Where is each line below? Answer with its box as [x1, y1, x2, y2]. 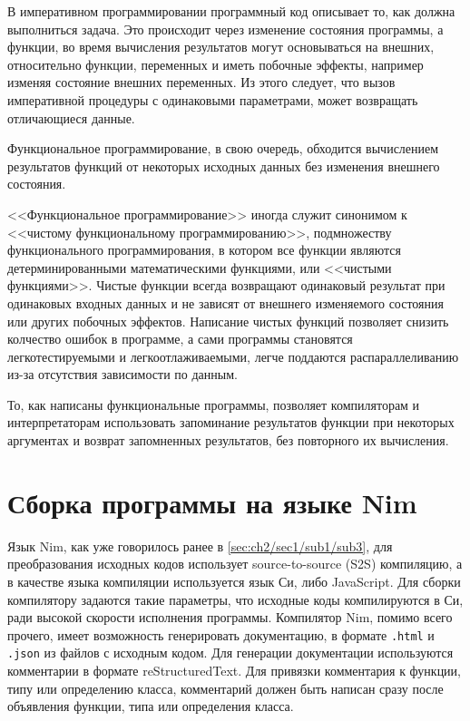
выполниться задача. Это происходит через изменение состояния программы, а [7, 19, 444, 38]
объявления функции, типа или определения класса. [7, 697, 294, 716]
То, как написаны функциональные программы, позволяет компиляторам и [7, 395, 420, 414]
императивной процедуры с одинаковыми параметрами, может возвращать [7, 90, 418, 109]
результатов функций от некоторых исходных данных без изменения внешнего [7, 156, 440, 175]
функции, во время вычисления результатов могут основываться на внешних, [7, 37, 435, 56]
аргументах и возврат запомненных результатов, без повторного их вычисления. [7, 431, 449, 450]
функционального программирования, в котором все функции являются [7, 240, 401, 259]
